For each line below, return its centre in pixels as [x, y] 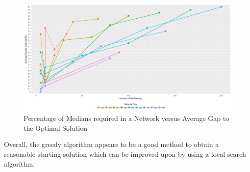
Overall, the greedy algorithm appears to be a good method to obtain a [112, 144]
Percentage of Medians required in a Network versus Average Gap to [126, 118]
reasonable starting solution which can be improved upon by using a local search [125, 154]
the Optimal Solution [55, 128]
